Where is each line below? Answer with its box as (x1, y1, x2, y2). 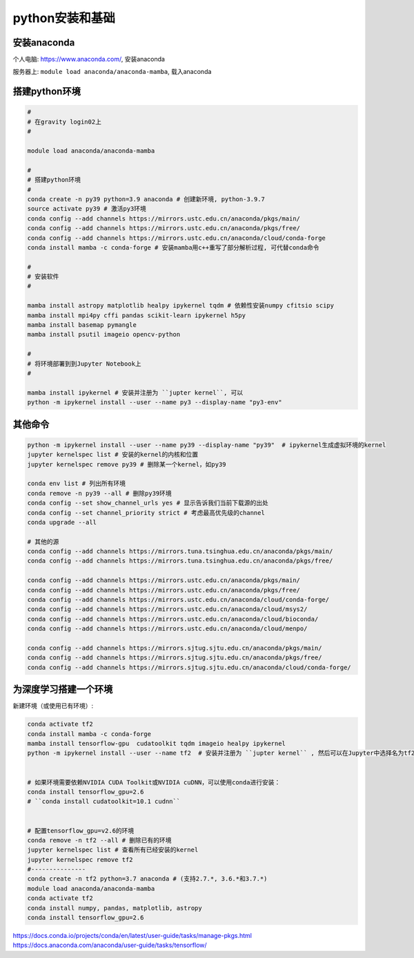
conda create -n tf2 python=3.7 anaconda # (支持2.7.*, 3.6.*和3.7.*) (27, 875, 268, 883)
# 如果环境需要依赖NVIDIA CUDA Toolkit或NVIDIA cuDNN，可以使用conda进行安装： (27, 778, 281, 786)
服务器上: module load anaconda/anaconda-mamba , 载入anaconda (12, 68, 212, 76)
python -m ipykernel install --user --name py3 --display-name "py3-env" (27, 398, 282, 406)
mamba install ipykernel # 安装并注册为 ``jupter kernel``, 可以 (27, 388, 244, 397)
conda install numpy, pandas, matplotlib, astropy (27, 904, 203, 912)
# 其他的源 (27, 538, 59, 545)
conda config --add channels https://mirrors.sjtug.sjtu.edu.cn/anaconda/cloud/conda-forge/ (27, 664, 351, 671)
